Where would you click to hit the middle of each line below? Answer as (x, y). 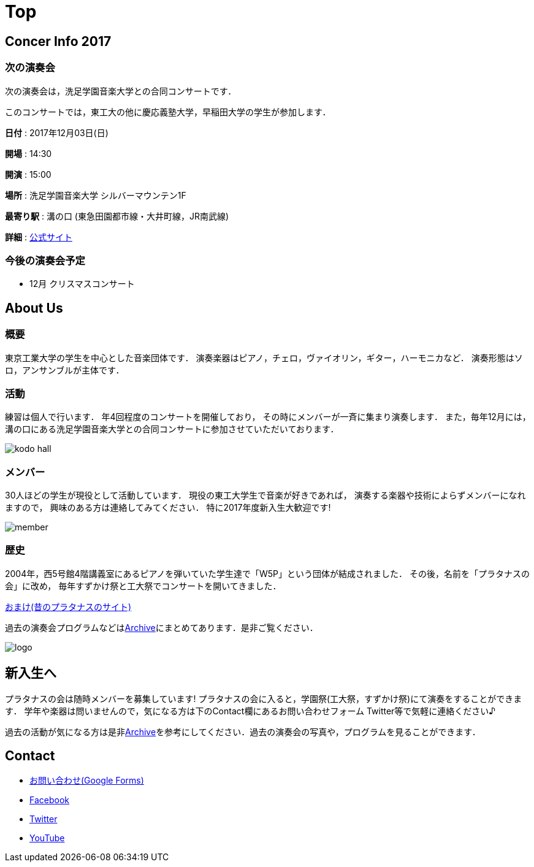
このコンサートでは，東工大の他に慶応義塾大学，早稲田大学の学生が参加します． (168, 112)
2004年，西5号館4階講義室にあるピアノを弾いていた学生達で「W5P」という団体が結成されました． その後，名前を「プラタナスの (267, 573)
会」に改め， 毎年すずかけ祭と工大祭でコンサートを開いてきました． (143, 586)
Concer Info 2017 (58, 41)
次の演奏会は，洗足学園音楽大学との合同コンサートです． (121, 91)
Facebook (49, 800)
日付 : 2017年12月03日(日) (57, 132)
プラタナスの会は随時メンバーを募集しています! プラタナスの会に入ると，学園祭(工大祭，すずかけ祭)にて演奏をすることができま (264, 698)
